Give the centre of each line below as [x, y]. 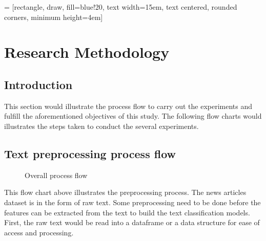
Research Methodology [87, 52]
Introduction [38, 84]
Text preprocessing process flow [90, 153]
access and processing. [39, 232]
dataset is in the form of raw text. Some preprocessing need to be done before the [132, 202]
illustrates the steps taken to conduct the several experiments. [101, 126]
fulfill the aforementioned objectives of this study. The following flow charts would [133, 116]
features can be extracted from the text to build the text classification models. [127, 212]
